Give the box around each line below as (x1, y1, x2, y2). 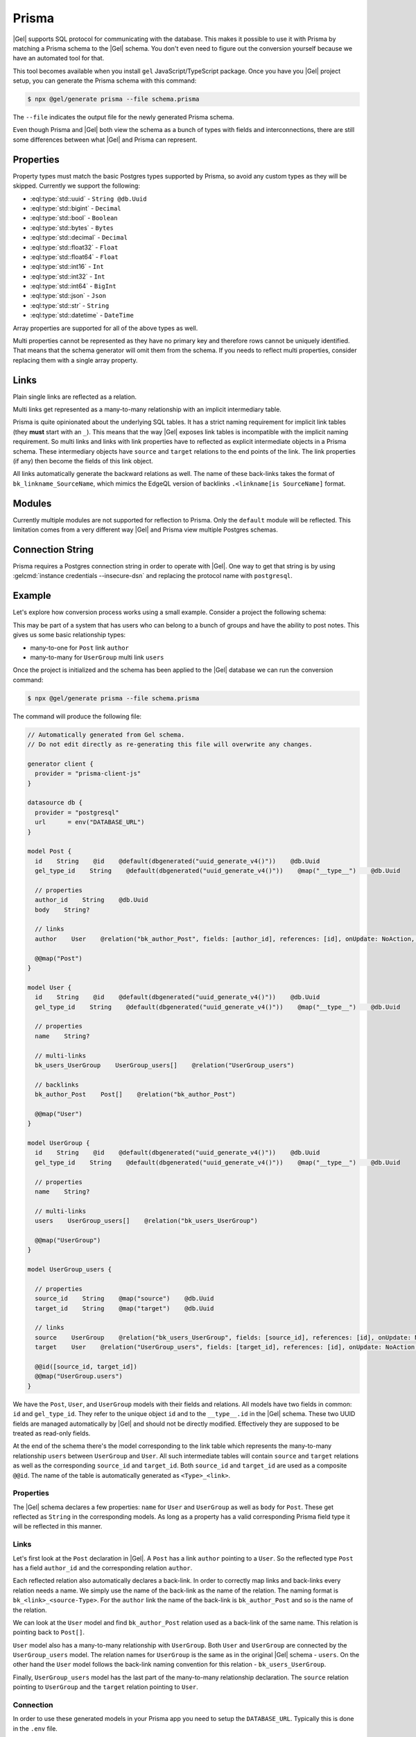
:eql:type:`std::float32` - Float (30, 243, 119, 252)
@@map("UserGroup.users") (35, 1372, 123, 1381)
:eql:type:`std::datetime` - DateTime (30, 311, 135, 320)
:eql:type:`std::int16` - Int (30, 263, 104, 271)
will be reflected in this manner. (12, 1522, 103, 1531)
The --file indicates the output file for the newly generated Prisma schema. (12, 113, 234, 122)
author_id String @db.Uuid (35, 896, 148, 904)
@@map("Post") (35, 954, 83, 962)
